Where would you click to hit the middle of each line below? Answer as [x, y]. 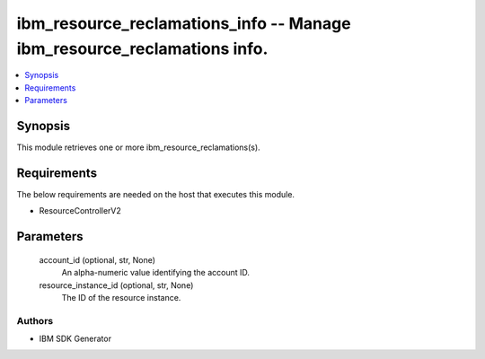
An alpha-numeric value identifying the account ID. [156, 273]
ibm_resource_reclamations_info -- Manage [184, 23]
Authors [35, 320]
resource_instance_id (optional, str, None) [116, 285]
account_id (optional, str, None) [97, 259]
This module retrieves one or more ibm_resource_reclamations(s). [138, 147]
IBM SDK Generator [75, 339]
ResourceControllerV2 [80, 211]
